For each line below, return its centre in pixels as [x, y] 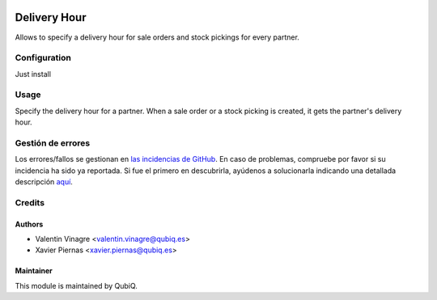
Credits [30, 202]
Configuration [43, 58]
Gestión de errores [53, 143]
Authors [29, 224]
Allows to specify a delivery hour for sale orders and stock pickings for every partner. [157, 37]
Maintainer [34, 271]
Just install [33, 74]
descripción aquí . [44, 182]
